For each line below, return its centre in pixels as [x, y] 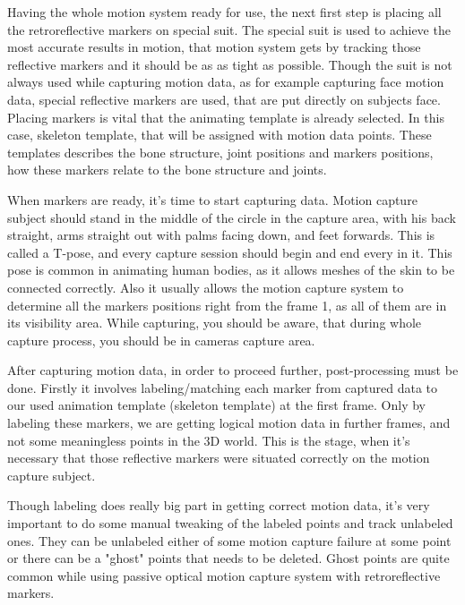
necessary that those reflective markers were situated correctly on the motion [219, 458]
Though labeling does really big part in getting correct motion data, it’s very [219, 505]
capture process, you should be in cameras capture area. [161, 340]
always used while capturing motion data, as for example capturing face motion [226, 82]
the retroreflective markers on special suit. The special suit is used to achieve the [229, 29]
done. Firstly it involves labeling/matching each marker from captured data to [223, 387]
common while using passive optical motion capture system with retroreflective [224, 575]
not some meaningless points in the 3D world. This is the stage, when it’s [209, 440]
